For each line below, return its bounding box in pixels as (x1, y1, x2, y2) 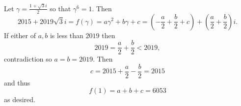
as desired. (4, 94, 35, 105)
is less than (50, 30, 83, 40)
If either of (4, 30, 36, 40)
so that (50, 3, 71, 13)
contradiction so (4, 54, 52, 64)
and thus (4, 77, 30, 87)
